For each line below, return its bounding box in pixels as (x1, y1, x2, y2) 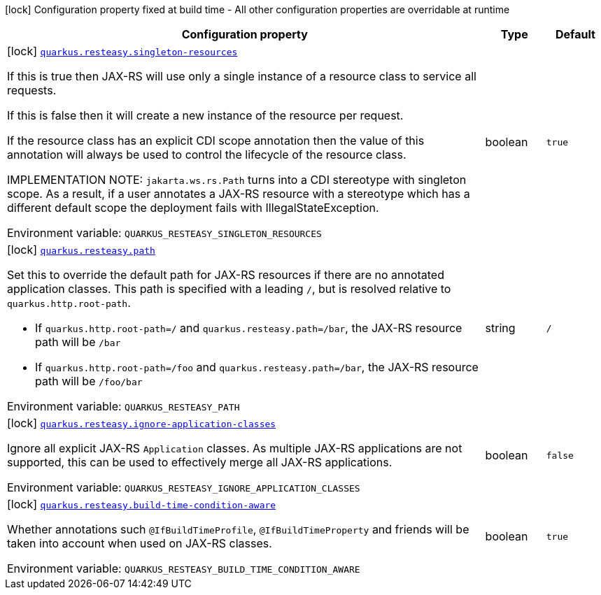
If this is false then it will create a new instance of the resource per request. (7, 108, 404, 122)
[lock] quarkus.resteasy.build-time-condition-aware (7, 497, 276, 511)
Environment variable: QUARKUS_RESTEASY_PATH (7, 399, 240, 413)
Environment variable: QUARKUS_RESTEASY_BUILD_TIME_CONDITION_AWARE (7, 561, 360, 575)
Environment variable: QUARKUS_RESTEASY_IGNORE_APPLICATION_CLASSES (7, 480, 360, 494)
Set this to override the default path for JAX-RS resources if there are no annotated (7, 268, 444, 282)
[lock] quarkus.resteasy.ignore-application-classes (7, 416, 276, 430)
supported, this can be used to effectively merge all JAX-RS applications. (7, 455, 393, 469)
